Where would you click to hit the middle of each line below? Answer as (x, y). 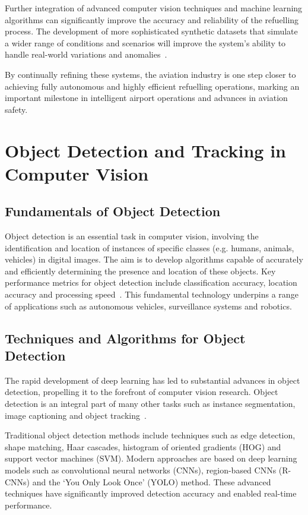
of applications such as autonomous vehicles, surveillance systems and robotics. (148, 306)
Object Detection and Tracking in (145, 150)
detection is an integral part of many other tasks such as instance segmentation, (150, 404)
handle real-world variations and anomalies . (86, 54)
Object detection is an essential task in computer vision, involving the (132, 236)
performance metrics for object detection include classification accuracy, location (151, 282)
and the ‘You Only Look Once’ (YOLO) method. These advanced (152, 481)
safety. (16, 109)
